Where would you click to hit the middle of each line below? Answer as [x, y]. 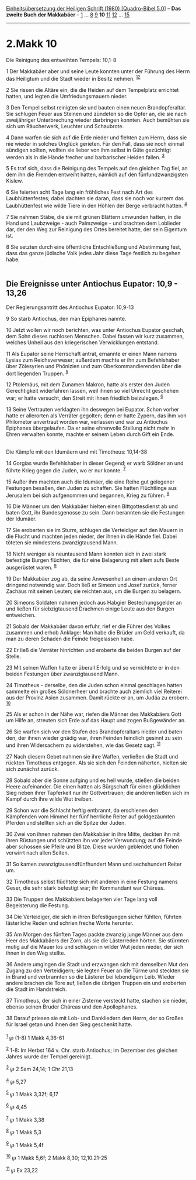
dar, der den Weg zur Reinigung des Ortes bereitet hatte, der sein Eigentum [97, 229]
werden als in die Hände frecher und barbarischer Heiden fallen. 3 [85, 156]
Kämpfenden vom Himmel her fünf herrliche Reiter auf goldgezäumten [91, 817]
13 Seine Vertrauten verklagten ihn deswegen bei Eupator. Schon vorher [93, 410]
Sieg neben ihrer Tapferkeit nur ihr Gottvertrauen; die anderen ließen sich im [98, 793]
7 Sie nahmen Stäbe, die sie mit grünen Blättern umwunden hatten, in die [94, 217]
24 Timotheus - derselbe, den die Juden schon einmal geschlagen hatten [94, 685]
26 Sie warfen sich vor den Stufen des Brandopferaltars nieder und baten [94, 732]
